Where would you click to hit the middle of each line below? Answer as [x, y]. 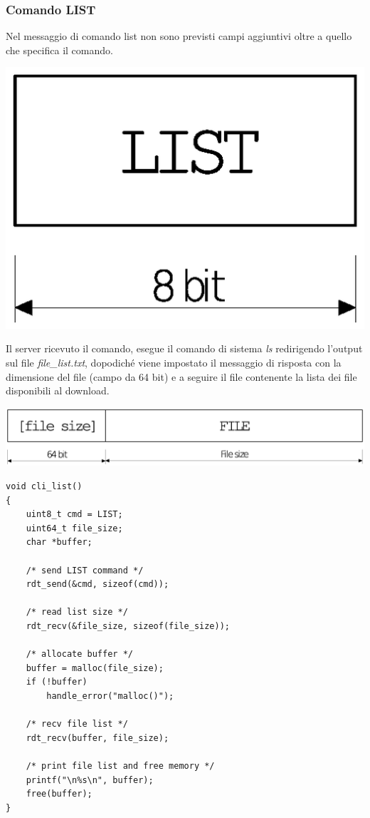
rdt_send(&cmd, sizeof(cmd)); [97, 584]
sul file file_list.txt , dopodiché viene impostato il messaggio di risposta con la [174, 362]
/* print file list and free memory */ [120, 766]
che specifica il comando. [59, 50]
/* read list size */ [77, 612]
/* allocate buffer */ [79, 654]
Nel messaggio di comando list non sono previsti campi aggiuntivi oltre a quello [179, 36]
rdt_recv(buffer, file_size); [97, 738]
